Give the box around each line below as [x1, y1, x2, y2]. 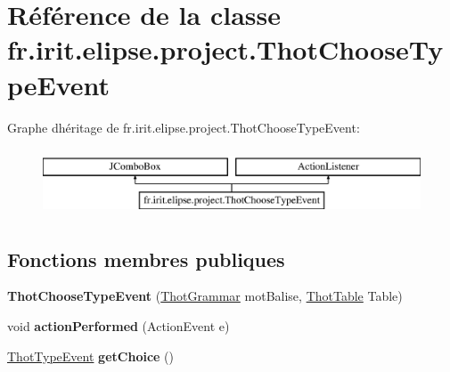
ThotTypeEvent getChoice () [7, 346, 174, 365]
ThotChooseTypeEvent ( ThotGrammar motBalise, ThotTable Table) [7, 287, 403, 305]
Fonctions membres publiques [7, 245, 285, 272]
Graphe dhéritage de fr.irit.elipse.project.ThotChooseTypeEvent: [7, 117, 360, 136]
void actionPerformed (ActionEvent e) [7, 317, 230, 336]
